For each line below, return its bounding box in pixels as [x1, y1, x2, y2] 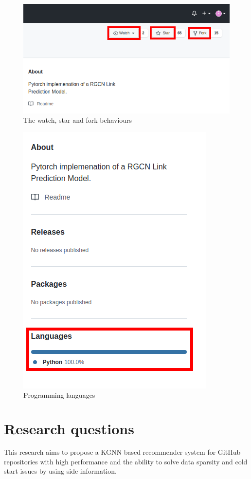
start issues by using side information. [4, 466, 117, 476]
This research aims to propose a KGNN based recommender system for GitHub [4, 447, 241, 457]
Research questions [4, 419, 134, 439]
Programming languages [23, 390, 95, 400]
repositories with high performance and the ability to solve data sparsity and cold [4, 456, 248, 466]
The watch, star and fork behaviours [23, 115, 132, 125]
